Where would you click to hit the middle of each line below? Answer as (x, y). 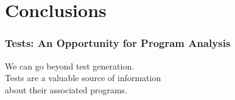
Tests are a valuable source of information (83, 78)
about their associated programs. (66, 89)
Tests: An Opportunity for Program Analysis (118, 43)
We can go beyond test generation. (70, 66)
